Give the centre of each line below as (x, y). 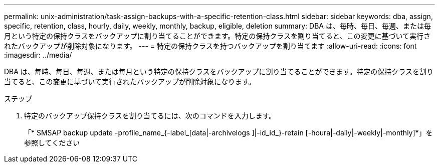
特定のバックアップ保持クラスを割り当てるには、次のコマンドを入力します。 (150, 116)
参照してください (52, 143)
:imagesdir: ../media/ (38, 55)
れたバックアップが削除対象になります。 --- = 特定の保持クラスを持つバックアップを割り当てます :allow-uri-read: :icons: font (210, 46)
